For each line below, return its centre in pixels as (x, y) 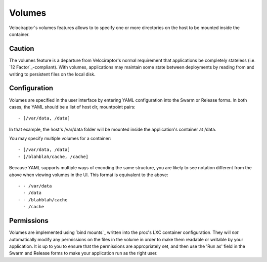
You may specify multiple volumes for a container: (60, 139)
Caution (22, 49)
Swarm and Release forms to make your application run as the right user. (83, 253)
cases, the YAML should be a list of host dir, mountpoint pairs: (72, 107)
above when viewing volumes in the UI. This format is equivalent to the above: (89, 175)
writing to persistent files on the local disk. (52, 74)
